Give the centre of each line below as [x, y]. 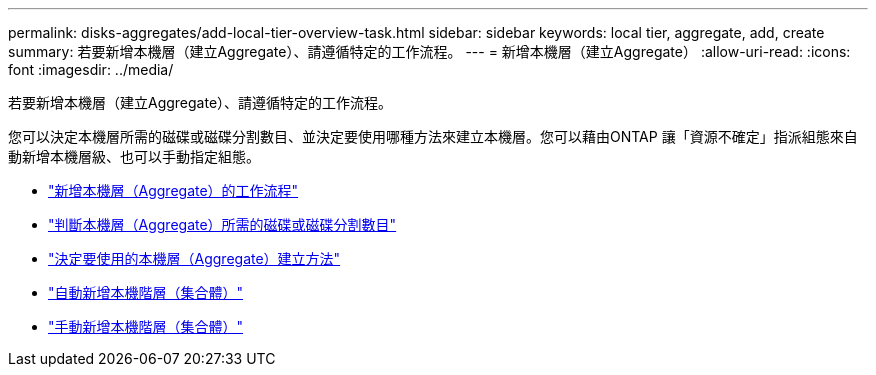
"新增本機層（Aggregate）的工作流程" [173, 190]
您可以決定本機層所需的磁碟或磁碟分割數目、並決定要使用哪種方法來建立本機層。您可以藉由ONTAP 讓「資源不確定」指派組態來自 [433, 136]
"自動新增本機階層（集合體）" [146, 292]
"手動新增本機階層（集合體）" [146, 326]
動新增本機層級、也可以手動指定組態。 [134, 156]
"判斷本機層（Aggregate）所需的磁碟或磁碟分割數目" [222, 224]
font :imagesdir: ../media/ [91, 69]
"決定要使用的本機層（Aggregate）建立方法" [194, 258]
